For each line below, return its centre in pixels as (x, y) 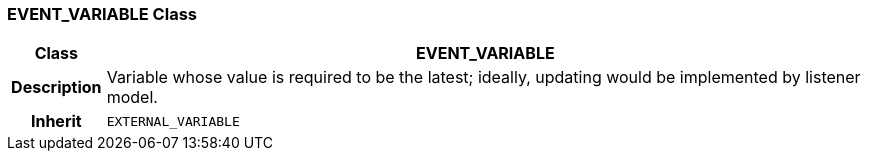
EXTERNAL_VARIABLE (173, 121)
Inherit (56, 121)
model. (132, 97)
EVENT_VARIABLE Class (102, 14)
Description (56, 87)
